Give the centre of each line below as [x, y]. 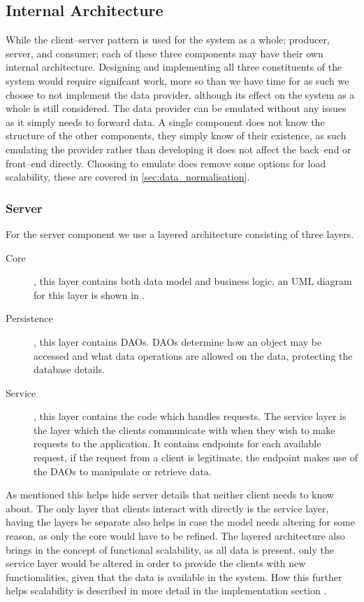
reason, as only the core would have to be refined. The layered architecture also [175, 536]
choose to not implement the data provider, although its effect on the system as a [180, 94]
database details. [70, 369]
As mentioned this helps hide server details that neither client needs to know [170, 495]
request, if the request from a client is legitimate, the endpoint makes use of [196, 457]
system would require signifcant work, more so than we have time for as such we [177, 80]
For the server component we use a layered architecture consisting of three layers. [180, 233]
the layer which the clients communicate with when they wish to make [184, 429]
